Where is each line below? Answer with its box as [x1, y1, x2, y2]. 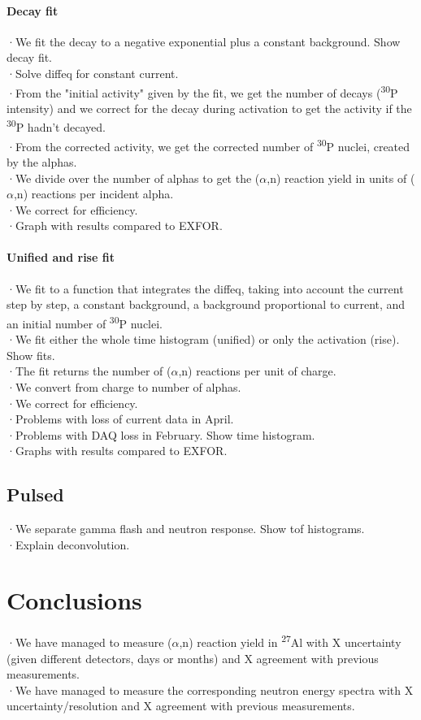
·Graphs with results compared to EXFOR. [7, 442, 228, 459]
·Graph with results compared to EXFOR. [7, 217, 223, 234]
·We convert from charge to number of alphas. [7, 378, 241, 395]
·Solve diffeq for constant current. [7, 64, 179, 81]
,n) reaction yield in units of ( [267, 169, 415, 186]
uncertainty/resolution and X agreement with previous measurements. [7, 697, 355, 714]
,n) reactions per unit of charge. [178, 362, 336, 380]
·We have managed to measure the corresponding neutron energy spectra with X [7, 681, 414, 698]
